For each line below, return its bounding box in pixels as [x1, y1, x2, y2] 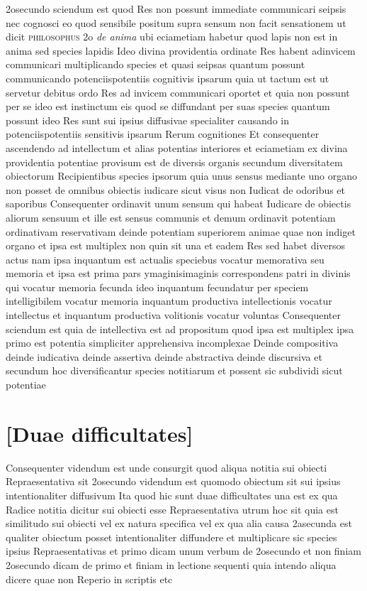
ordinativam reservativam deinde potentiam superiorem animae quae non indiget [6, 224, 356, 239]
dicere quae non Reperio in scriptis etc [6, 571, 173, 586]
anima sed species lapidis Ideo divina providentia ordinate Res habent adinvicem [6, 43, 356, 58]
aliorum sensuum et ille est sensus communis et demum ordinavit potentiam [6, 210, 336, 224]
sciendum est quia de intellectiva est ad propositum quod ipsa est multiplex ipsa [6, 321, 354, 336]
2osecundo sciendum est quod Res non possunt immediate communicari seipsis [6, 1, 346, 16]
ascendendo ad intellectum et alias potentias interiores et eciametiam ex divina [6, 140, 348, 155]
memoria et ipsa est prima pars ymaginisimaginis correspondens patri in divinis [6, 266, 351, 281]
